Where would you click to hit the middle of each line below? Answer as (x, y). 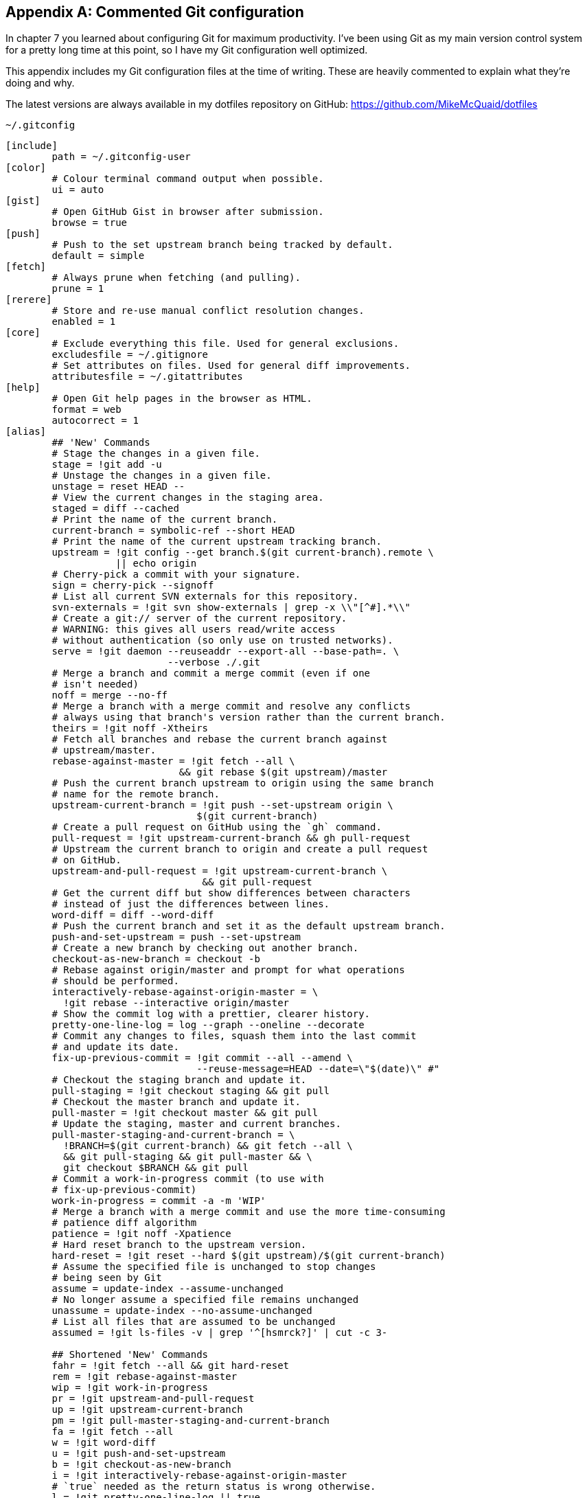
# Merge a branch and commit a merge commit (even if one (211, 673)
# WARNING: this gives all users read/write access (194, 629)
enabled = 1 (84, 322)
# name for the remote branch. (136, 794)
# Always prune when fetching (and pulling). (176, 278)
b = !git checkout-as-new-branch (141, 1465)
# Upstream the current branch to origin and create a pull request (240, 849)
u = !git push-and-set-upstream (139, 1454)
